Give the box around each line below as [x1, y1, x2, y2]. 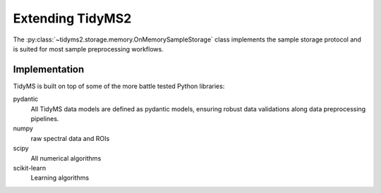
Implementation [13, 63, 85, 75]
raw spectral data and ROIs [30, 134, 110, 142]
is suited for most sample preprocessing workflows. [13, 44, 164, 53]
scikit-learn [13, 163, 46, 172]
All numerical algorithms [30, 154, 102, 162]
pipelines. [30, 115, 59, 123]
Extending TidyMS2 [13, 11, 132, 26]
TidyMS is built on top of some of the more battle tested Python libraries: [13, 82, 225, 90]
